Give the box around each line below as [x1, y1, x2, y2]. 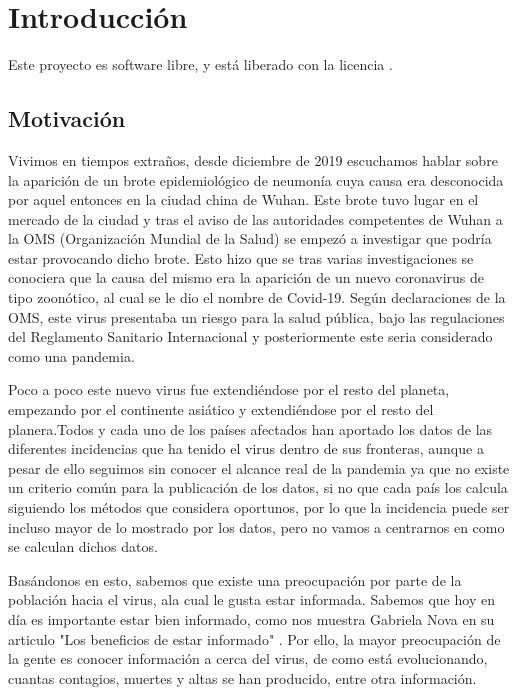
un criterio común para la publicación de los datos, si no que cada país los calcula [8, 477, 508, 498]
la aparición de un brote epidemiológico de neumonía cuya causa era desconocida [8, 169, 504, 190]
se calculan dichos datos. [8, 536, 158, 557]
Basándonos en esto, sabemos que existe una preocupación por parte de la [8, 569, 462, 590]
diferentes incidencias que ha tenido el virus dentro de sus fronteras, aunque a [8, 438, 484, 459]
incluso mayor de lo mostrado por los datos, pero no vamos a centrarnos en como [8, 516, 505, 537]
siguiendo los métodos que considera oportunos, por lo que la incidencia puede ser [8, 497, 510, 518]
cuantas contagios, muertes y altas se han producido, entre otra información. [8, 667, 477, 688]
